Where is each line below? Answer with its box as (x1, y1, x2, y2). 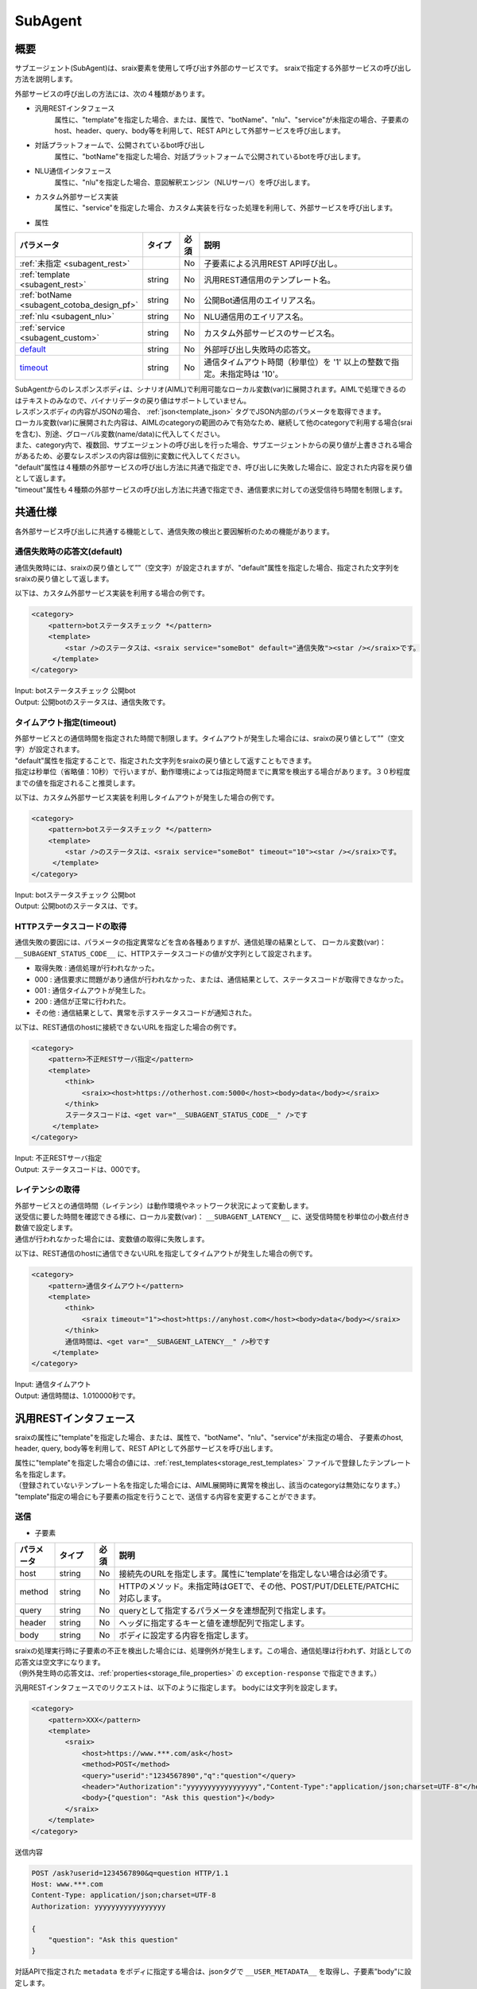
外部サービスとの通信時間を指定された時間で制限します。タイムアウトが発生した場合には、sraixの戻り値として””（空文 (14, 733, 405, 743)
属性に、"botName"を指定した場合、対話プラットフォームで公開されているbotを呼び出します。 (54, 151, 366, 161)
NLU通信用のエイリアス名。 (204, 311, 308, 322)
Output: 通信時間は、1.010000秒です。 (14, 1391, 140, 1400)
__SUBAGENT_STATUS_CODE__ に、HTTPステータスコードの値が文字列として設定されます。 (14, 948, 316, 958)
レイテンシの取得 (14, 1184, 80, 1195)
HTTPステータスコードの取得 (14, 921, 127, 932)
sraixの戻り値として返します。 (14, 574, 114, 584)
